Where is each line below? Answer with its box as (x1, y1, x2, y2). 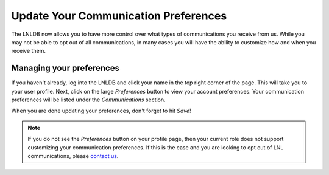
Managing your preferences (11, 63, 120, 74)
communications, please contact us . (27, 152, 119, 159)
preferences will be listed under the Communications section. (11, 96, 166, 103)
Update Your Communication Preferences (11, 9, 227, 22)
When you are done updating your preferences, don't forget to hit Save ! (11, 107, 191, 115)
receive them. (11, 47, 46, 55)
